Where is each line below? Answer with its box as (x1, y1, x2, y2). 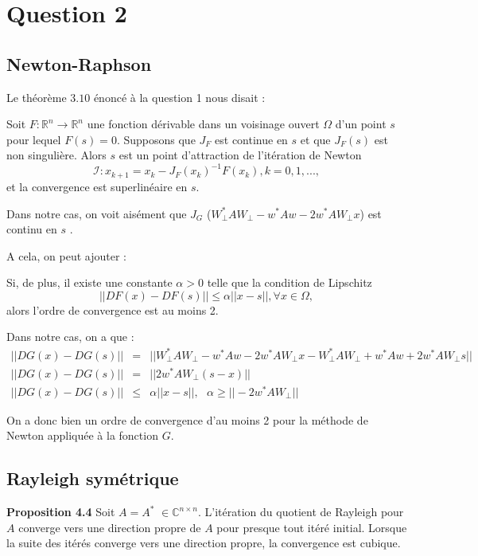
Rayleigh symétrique (6, 466, 179, 491)
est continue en (215, 131, 288, 147)
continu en (6, 221, 57, 237)
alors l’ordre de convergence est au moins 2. (6, 301, 219, 318)
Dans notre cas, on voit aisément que (6, 205, 187, 221)
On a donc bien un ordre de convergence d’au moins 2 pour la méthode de (6, 411, 368, 428)
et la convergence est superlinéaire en (6, 178, 188, 194)
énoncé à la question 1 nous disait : (93, 88, 266, 105)
